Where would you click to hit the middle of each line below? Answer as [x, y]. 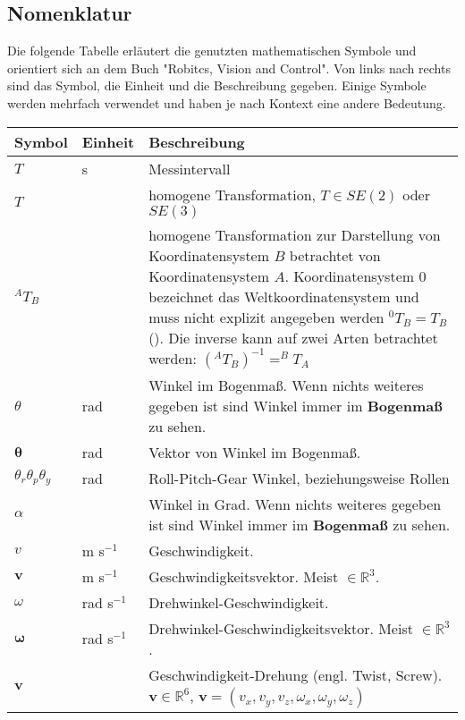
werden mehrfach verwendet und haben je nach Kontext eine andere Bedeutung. [227, 102]
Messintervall [190, 168]
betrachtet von [335, 255]
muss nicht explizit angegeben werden [266, 317]
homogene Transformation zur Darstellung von [295, 234]
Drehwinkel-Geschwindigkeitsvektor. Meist [281, 628]
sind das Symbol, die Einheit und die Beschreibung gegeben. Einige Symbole [217, 85]
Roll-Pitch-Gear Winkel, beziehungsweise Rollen [299, 478]
